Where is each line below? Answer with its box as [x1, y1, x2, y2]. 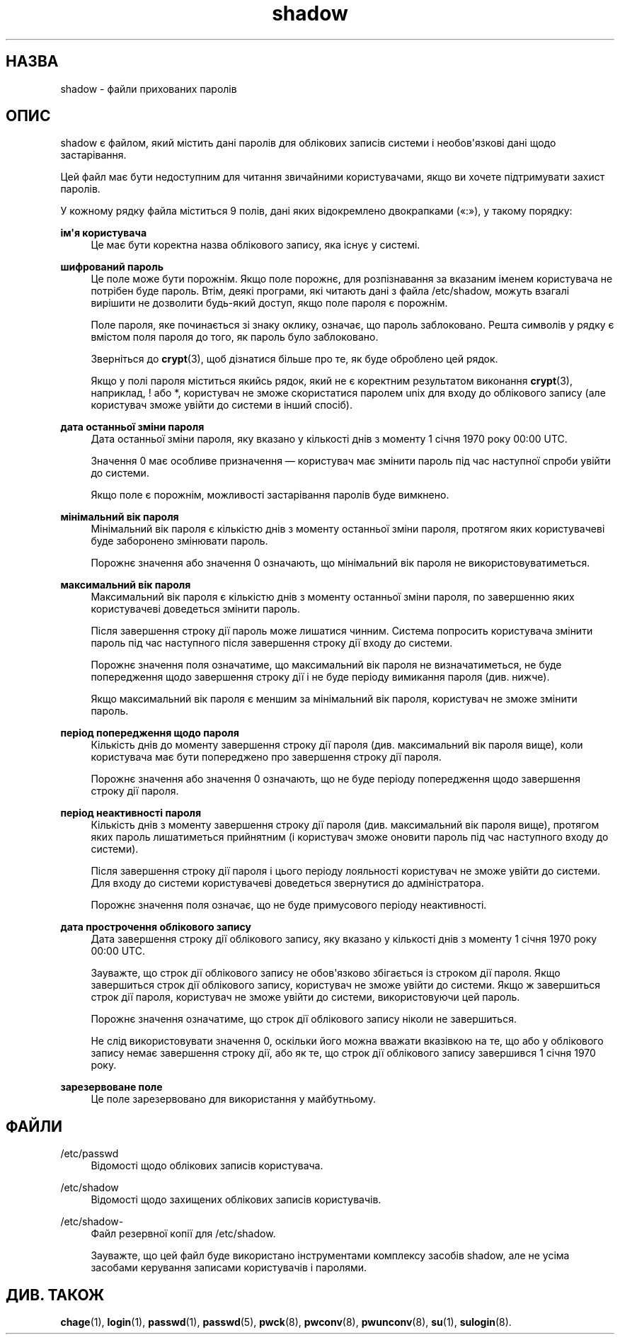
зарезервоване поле [60, 1081, 163, 1094]
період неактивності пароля [60, 807, 202, 819]
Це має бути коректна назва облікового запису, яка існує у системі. [91, 239, 420, 251]
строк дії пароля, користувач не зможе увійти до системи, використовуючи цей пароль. [91, 991, 520, 1004]
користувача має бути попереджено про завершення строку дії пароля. [91, 751, 442, 763]
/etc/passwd [60, 1147, 119, 1160]
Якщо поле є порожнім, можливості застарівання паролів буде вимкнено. [91, 489, 449, 501]
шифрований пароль [60, 261, 163, 273]
